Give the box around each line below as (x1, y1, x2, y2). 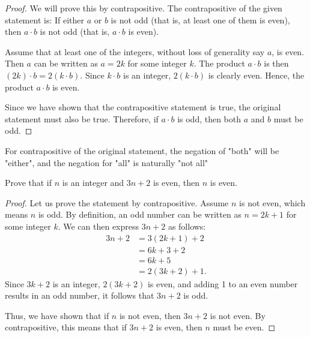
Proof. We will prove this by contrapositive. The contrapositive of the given (5, 2, 282, 14)
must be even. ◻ (213, 321, 276, 333)
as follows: (168, 219, 206, 232)
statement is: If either (5, 13, 85, 26)
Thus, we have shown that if (5, 309, 109, 321)
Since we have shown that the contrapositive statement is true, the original (5, 101, 281, 113)
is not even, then (119, 309, 181, 321)
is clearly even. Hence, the (208, 68, 305, 81)
